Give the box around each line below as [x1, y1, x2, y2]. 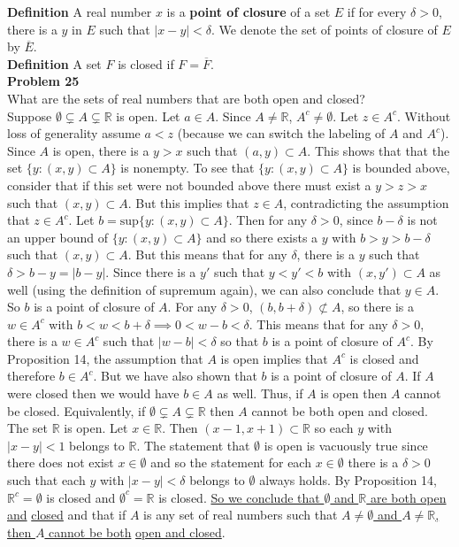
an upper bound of [7, 227, 109, 246]
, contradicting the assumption [283, 193, 449, 212]
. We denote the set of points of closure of [211, 19, 438, 38]
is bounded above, [352, 158, 450, 177]
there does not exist [7, 453, 114, 472]
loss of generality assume [7, 124, 141, 143]
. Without [396, 106, 451, 125]
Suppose [7, 106, 52, 125]
